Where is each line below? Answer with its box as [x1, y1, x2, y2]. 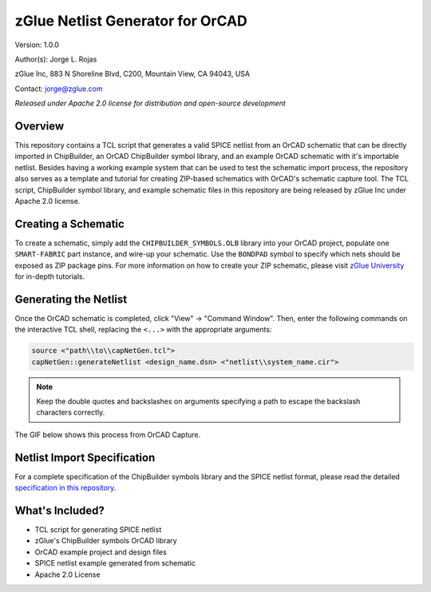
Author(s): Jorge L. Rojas [14, 54, 97, 64]
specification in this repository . [14, 483, 117, 493]
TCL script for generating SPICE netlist [34, 525, 162, 534]
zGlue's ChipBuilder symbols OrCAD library [34, 536, 177, 546]
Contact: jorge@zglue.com [14, 84, 103, 93]
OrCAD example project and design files [34, 547, 167, 557]
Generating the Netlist [14, 292, 128, 306]
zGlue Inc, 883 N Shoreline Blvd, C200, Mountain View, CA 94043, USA [14, 69, 251, 79]
